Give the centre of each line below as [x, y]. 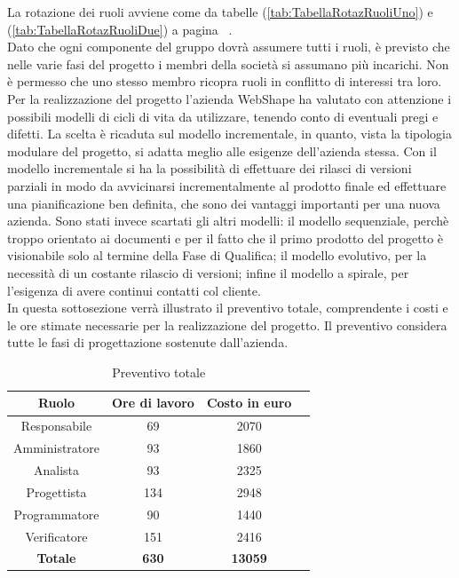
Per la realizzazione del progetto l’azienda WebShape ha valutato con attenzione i [229, 98]
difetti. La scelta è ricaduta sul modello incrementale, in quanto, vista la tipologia [230, 134]
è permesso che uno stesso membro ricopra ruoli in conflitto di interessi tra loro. [225, 81]
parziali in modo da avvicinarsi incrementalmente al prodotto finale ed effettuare [227, 185]
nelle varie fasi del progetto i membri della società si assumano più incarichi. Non [228, 63]
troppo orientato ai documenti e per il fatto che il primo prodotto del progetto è [226, 238]
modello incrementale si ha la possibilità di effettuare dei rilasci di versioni [210, 168]
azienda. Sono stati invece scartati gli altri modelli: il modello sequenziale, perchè [228, 221]
